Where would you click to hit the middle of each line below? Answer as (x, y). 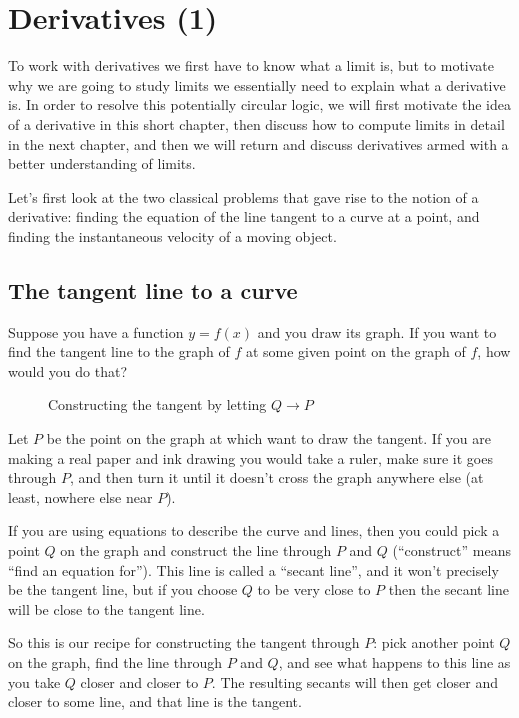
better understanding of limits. (102, 163)
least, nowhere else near (80, 496)
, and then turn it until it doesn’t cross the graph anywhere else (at (276, 477)
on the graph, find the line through (115, 661)
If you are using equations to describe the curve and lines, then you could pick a (254, 530)
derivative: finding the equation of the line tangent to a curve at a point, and (244, 216)
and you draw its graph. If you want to (377, 331)
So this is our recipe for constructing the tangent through (184, 642)
